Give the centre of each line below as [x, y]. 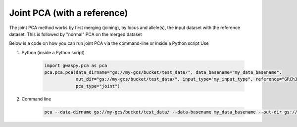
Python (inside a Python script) [53, 52]
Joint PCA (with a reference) [69, 13]
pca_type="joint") [98, 86]
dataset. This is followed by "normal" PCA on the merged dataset [75, 34]
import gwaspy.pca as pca [76, 65]
